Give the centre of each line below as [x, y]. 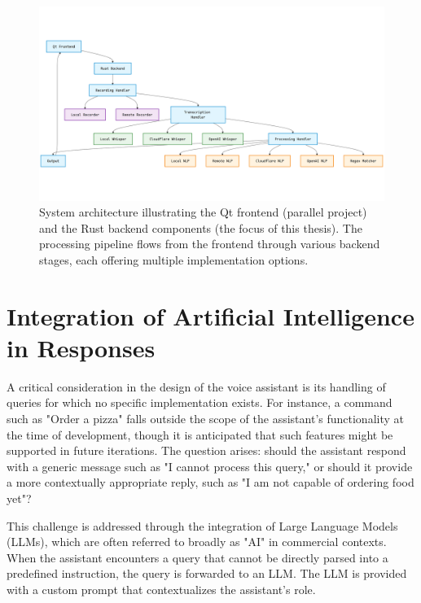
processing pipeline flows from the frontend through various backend [210, 244]
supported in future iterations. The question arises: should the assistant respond [206, 450]
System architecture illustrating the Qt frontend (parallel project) [203, 212]
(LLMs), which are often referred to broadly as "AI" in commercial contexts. [197, 542]
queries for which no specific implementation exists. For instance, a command [200, 402]
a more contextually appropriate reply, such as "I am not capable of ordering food [210, 482]
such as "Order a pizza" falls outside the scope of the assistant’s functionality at [205, 418]
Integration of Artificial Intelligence [210, 315]
